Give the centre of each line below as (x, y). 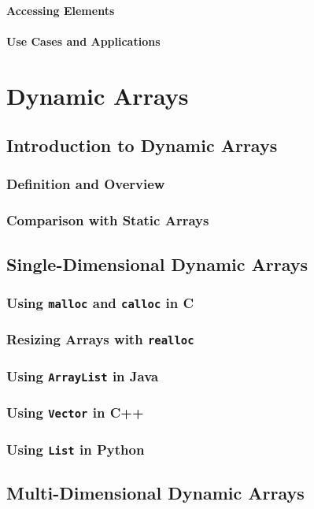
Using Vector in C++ (75, 412)
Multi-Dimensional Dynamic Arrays (155, 493)
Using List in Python (76, 449)
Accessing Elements (61, 10)
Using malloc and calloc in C (100, 302)
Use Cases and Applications (83, 41)
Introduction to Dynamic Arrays (142, 145)
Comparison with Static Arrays (108, 220)
